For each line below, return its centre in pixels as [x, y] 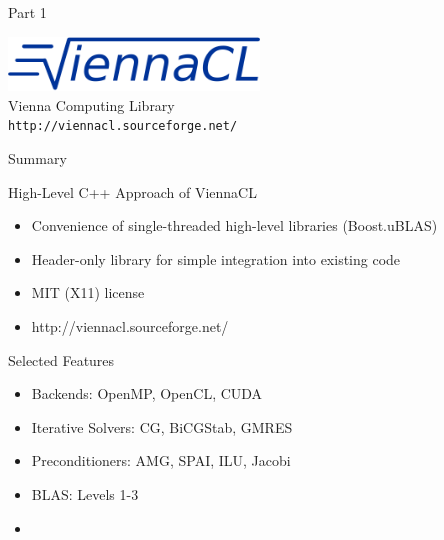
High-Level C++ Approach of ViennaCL [132, 191]
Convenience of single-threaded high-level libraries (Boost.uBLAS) [234, 225]
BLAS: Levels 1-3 [85, 493]
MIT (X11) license [88, 292]
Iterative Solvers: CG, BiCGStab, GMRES [162, 426]
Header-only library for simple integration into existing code [216, 258]
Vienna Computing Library [91, 104]
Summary [37, 158]
